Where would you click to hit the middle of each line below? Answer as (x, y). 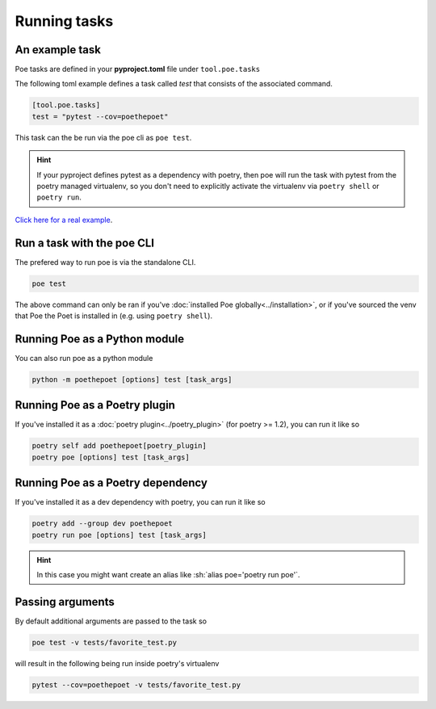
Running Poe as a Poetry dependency (111, 483)
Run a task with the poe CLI (85, 243)
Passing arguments (65, 602)
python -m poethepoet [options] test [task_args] (132, 379)
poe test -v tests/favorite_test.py (105, 642)
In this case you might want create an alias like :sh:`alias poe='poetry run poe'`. (168, 575)
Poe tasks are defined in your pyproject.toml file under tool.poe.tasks (138, 69)
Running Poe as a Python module (100, 339)
